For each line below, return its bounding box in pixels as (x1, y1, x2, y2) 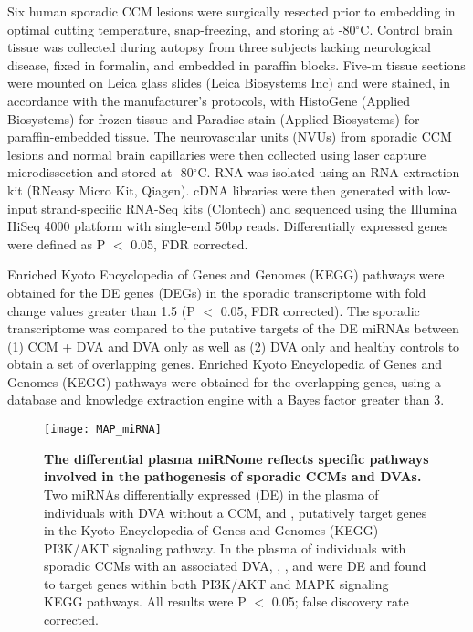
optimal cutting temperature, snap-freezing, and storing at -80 (7, 19, 356, 38)
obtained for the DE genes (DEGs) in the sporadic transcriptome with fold (7, 282, 426, 301)
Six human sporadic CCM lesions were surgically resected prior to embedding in (7, 2, 456, 20)
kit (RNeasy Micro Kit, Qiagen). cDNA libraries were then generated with (7, 180, 424, 199)
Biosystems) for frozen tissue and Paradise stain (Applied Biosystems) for (7, 109, 420, 128)
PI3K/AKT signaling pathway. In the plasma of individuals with (44, 538, 406, 557)
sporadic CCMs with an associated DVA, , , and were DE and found (44, 556, 426, 575)
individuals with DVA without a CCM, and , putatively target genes (44, 502, 427, 521)
